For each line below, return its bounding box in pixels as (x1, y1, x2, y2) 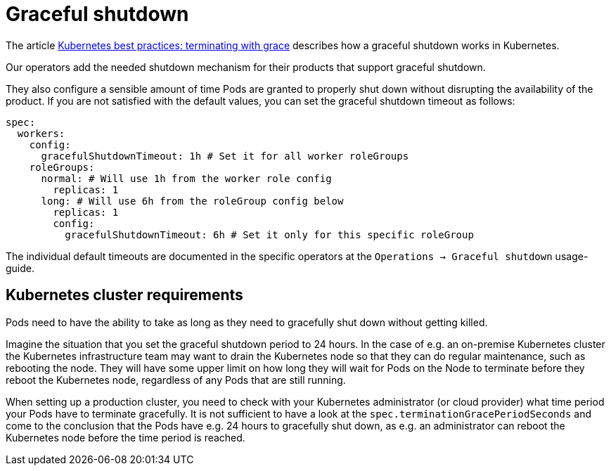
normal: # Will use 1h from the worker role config (41, 172, 332, 184)
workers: (17, 127, 65, 139)
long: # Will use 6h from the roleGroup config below (41, 195, 344, 207)
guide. (6, 262, 35, 274)
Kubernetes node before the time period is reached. (6, 431, 245, 444)
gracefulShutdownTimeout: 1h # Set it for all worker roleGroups (41, 150, 409, 162)
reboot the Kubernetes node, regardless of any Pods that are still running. (6, 373, 346, 386)
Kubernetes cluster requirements (6, 286, 243, 304)
